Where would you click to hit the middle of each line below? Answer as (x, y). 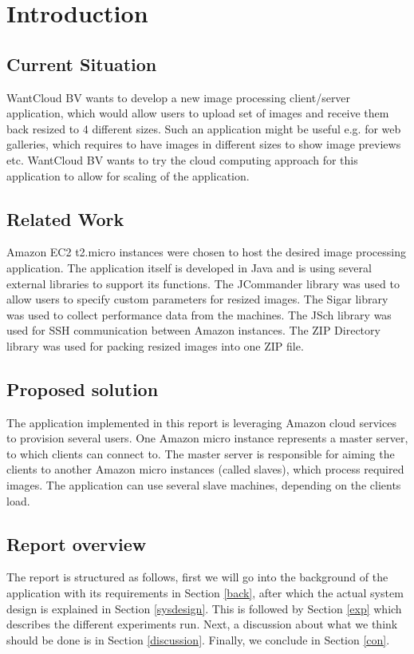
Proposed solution (83, 388)
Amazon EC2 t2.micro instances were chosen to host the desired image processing (206, 252)
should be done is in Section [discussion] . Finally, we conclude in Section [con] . (198, 639)
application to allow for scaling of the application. (128, 175)
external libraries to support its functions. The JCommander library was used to (203, 283)
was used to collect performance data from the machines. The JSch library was (199, 314)
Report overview (77, 543)
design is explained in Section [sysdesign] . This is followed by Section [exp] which (204, 608)
